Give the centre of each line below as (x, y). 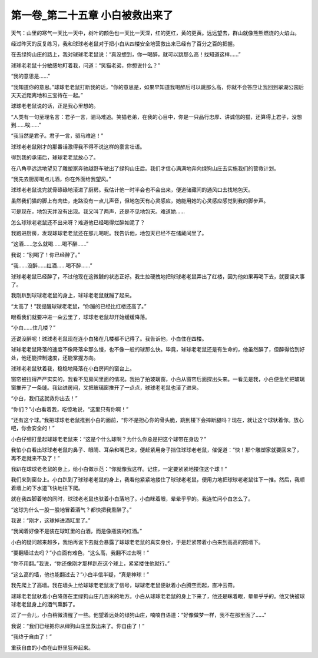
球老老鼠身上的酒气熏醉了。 (44, 604)
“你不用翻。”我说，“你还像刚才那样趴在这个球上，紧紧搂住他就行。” (90, 564)
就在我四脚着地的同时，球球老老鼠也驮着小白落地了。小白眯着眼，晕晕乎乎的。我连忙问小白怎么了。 (132, 499)
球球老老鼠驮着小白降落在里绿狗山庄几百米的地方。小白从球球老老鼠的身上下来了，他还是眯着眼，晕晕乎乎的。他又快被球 (158, 596)
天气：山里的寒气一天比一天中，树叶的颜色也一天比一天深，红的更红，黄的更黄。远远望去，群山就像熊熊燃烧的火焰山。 (155, 33)
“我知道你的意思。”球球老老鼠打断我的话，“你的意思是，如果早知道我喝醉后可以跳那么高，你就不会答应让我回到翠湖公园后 (158, 87)
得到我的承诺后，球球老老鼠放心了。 (55, 157)
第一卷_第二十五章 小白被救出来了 (92, 15)
